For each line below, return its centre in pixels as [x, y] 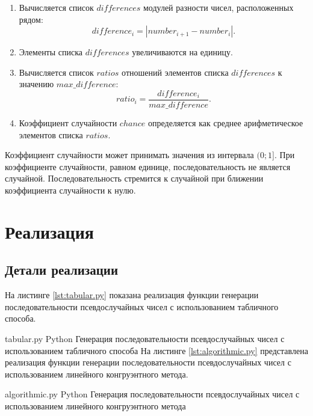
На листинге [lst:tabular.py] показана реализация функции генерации [132, 295]
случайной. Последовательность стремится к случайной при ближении [134, 178]
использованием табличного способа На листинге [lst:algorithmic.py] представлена [156, 350]
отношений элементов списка [175, 72]
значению [36, 84]
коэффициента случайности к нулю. [70, 190]
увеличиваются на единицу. [182, 52]
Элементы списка [51, 52]
